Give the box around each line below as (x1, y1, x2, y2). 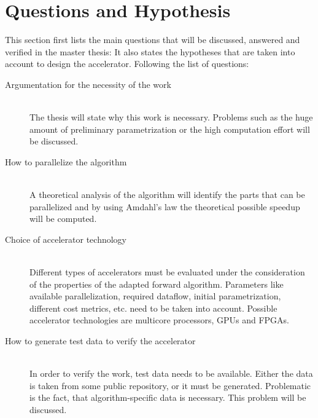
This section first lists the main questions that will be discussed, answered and (5, 33, 300, 46)
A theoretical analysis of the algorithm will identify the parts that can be (29, 188, 305, 201)
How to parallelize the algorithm (5, 155, 127, 168)
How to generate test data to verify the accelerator (5, 334, 196, 347)
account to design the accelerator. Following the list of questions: (5, 57, 249, 70)
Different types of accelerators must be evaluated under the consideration (29, 266, 305, 278)
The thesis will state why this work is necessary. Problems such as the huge (29, 111, 313, 124)
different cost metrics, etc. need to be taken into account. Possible (29, 301, 277, 314)
